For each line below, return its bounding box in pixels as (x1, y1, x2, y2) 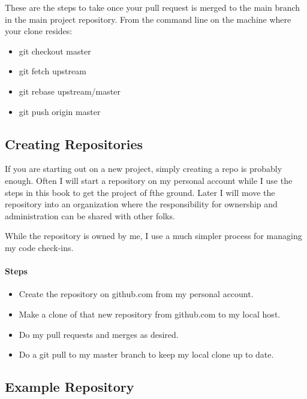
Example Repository (5, 377, 134, 396)
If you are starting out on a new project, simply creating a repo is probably (5, 162, 282, 175)
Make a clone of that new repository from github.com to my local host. (19, 307, 281, 320)
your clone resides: (5, 25, 73, 37)
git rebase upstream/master (19, 84, 121, 97)
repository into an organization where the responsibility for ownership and (5, 198, 278, 210)
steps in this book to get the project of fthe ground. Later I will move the (5, 186, 275, 198)
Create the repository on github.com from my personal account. (19, 288, 254, 300)
